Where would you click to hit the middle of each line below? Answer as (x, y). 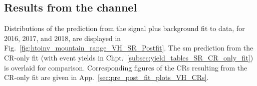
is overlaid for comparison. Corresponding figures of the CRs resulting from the (126, 67)
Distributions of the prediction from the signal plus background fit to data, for (124, 28)
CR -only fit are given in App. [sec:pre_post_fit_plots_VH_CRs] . (106, 77)
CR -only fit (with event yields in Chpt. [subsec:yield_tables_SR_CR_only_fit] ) (129, 57)
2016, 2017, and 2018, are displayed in (63, 38)
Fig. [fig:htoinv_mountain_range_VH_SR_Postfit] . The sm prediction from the (129, 48)
